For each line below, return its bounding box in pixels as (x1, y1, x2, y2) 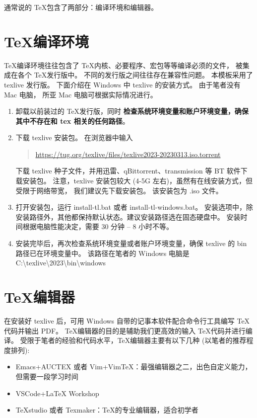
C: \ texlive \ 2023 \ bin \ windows (15, 257, 106, 268)
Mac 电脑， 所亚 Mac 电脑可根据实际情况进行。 (4, 89, 157, 99)
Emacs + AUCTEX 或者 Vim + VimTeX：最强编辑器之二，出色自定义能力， (15, 361, 252, 372)
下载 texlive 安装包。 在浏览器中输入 (15, 132, 133, 143)
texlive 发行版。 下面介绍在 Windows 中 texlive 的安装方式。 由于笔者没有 (4, 79, 241, 89)
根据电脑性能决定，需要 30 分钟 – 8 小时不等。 (22, 221, 174, 232)
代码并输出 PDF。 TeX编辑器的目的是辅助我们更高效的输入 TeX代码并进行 (4, 325, 246, 335)
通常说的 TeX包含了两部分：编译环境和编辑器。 (4, 2, 158, 12)
